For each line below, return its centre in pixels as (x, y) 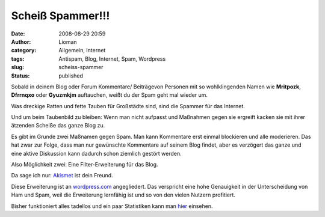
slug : (17, 67)
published (71, 76)
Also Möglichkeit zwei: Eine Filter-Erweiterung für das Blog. (85, 165)
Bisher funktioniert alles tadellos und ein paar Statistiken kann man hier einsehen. (112, 206)
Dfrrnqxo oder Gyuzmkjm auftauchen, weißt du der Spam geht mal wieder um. (109, 95)
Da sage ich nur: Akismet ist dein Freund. (62, 176)
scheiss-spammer (81, 67)
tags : (18, 59)
